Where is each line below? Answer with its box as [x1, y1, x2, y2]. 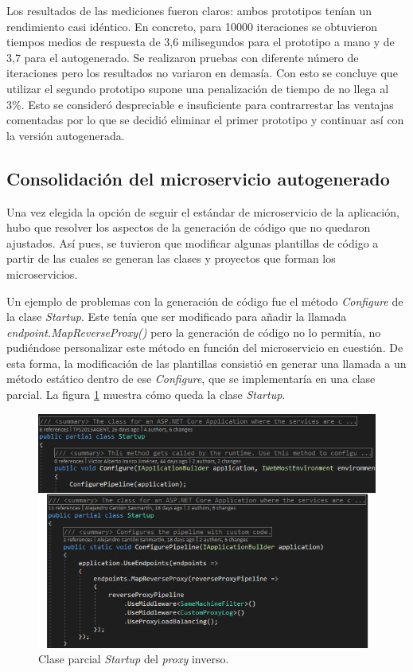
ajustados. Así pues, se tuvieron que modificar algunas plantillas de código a [6, 234, 379, 251]
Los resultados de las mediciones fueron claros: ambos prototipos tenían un [6, 2, 372, 18]
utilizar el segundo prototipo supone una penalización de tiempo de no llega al [6, 80, 389, 96]
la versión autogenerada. [6, 127, 125, 143]
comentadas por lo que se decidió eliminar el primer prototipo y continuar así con [6, 111, 404, 128]
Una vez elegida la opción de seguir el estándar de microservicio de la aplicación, [6, 203, 399, 220]
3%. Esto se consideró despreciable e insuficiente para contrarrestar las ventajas [6, 96, 394, 112]
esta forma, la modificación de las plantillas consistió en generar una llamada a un [6, 354, 407, 371]
